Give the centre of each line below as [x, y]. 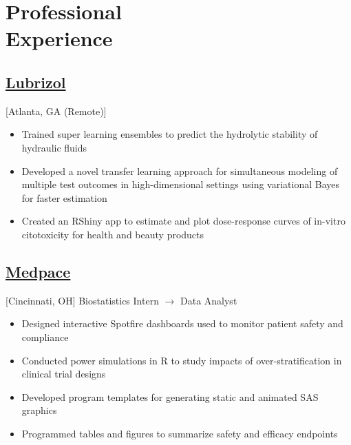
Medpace [38, 271]
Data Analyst [209, 300]
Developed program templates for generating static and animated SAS [170, 396]
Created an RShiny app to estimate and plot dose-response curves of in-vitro [183, 221]
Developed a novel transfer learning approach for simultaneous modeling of [180, 170]
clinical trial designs [64, 374]
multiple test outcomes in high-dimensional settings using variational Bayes [180, 184]
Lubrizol [36, 82]
